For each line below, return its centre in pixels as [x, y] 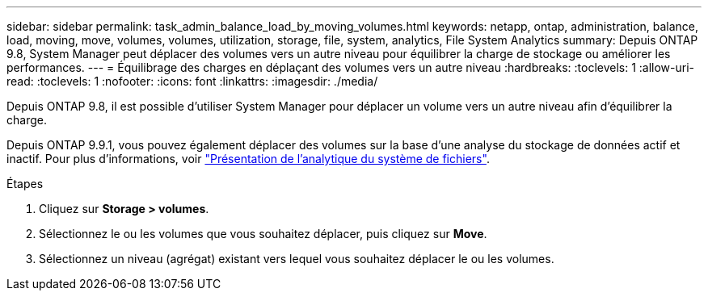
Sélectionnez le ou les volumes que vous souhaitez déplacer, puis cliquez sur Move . [263, 234]
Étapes [25, 184]
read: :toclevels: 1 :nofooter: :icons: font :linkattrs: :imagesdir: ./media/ [192, 81]
